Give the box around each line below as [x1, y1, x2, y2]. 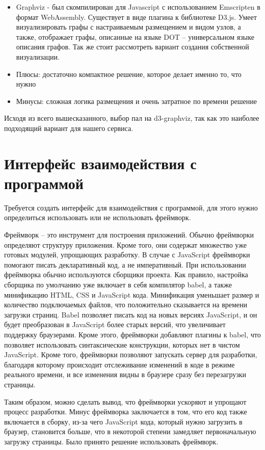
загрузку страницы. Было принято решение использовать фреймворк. [4, 436, 219, 446]
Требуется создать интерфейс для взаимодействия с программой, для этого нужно [4, 202, 258, 213]
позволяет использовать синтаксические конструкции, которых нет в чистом [4, 339, 240, 350]
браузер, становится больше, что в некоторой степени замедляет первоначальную [4, 426, 256, 437]
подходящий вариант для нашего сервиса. [4, 122, 134, 133]
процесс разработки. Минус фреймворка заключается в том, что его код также [4, 406, 247, 417]
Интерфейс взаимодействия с [4, 152, 197, 173]
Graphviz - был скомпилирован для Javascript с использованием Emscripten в [16, 2, 260, 12]
